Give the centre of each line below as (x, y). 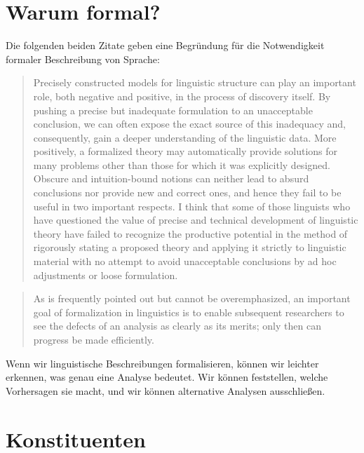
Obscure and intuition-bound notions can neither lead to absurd (171, 178)
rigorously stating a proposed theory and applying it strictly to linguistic (190, 247)
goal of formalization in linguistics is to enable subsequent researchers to (189, 312)
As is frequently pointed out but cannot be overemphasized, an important (192, 298)
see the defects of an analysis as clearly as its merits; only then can (177, 326)
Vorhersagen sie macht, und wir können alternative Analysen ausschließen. (166, 390)
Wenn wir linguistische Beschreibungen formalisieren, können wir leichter (162, 363)
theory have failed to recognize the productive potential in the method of (190, 233)
